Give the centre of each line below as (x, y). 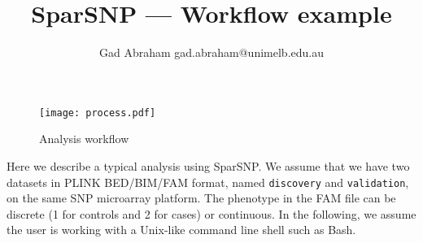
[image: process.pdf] (98, 113)
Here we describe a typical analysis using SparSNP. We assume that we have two (208, 165)
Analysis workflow (84, 139)
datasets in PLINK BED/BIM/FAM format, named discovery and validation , (208, 182)
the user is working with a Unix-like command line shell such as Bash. (181, 230)
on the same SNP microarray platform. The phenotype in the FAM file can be (201, 198)
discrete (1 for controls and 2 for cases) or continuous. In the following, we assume (211, 213)
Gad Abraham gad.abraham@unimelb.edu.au (211, 52)
